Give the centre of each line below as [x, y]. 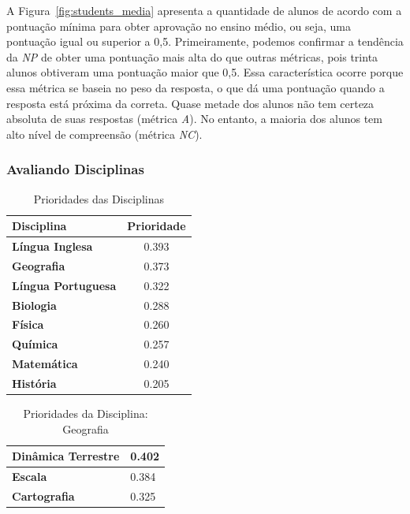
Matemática [45, 364]
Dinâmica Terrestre [66, 456]
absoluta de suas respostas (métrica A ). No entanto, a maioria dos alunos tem [194, 119]
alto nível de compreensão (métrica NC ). [104, 134]
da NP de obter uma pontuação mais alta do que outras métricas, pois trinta [192, 56]
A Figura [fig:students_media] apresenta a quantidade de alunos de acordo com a [204, 10]
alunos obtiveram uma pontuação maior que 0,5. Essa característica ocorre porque [205, 72]
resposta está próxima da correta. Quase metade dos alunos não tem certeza [190, 103]
